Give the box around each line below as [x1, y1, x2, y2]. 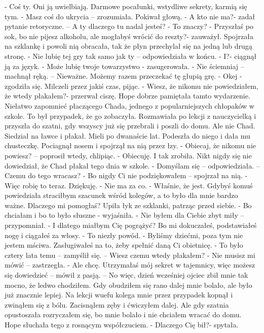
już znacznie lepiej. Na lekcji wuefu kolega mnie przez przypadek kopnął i [5, 289, 233, 300]
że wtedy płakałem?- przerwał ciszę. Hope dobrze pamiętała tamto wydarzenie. [5, 90, 250, 101]
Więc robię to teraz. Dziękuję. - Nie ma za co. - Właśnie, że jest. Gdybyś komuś [5, 180, 253, 190]
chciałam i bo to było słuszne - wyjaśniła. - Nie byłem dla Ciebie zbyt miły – [5, 210, 244, 220]
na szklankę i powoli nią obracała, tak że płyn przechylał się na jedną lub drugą [5, 41, 252, 51]
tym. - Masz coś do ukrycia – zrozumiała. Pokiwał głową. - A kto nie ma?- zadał [5, 11, 255, 21]
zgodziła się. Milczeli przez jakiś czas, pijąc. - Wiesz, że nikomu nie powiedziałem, [5, 80, 258, 91]
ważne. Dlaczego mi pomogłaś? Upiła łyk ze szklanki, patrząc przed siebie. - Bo [5, 199, 252, 210]
